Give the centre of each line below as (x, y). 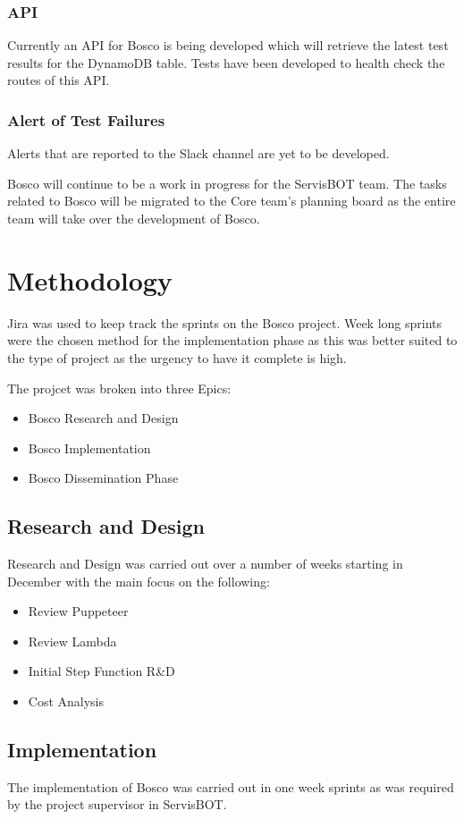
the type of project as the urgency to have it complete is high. (177, 357)
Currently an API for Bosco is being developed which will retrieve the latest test (228, 45)
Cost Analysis (66, 701)
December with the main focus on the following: (139, 581)
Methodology (90, 279)
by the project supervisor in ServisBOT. (117, 804)
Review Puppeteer (78, 611)
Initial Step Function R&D (101, 671)
